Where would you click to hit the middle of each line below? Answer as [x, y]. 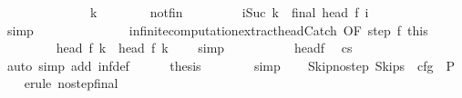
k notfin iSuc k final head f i [229, 12]
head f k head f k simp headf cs [204, 48]
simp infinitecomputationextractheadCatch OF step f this [217, 29]
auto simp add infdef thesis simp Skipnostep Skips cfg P [231, 65]
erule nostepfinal [71, 83]
